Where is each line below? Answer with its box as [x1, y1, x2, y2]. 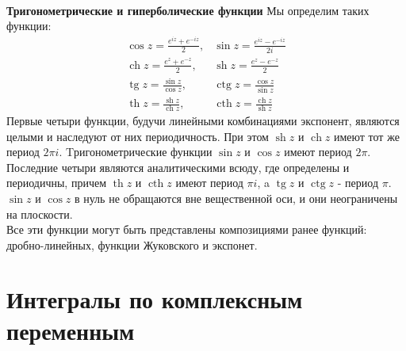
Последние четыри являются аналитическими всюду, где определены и [6, 158, 350, 175]
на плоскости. [6, 205, 73, 222]
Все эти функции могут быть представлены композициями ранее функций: [6, 221, 367, 238]
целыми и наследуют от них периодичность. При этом [6, 128, 269, 144]
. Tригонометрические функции [59, 143, 213, 160]
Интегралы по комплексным [6, 283, 303, 315]
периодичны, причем [6, 174, 107, 191]
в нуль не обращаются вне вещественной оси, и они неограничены [74, 189, 398, 206]
